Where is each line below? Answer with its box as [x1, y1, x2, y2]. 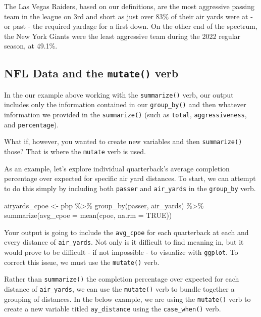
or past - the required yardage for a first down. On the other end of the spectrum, [4, 21, 257, 31]
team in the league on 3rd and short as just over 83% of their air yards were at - [4, 11, 253, 21]
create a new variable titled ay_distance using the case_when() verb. [4, 303, 221, 314]
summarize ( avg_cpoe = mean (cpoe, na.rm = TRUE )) [4, 210, 172, 220]
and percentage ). [4, 119, 59, 129]
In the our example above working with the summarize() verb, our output [4, 89, 234, 100]
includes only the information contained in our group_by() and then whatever [4, 99, 246, 110]
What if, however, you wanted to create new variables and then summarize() [4, 136, 242, 147]
